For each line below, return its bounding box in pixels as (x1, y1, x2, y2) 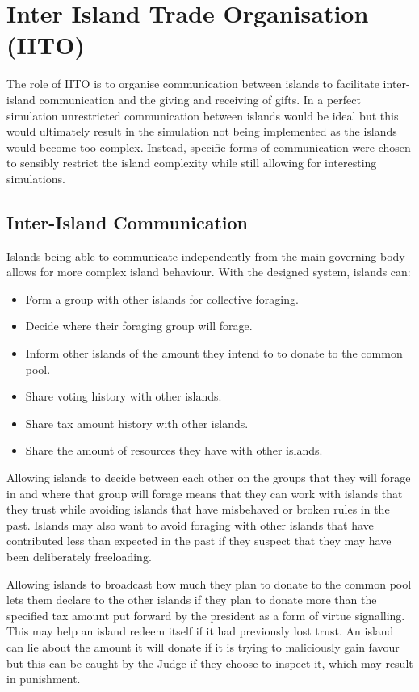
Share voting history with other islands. (25, 388, 222, 405)
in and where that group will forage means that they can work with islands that (6, 484, 403, 501)
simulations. (6, 170, 65, 187)
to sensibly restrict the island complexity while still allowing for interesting (6, 154, 377, 171)
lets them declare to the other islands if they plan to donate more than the (6, 591, 377, 608)
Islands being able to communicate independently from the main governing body (6, 247, 405, 264)
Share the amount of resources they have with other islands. (25, 442, 323, 459)
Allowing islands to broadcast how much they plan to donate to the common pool (6, 575, 412, 592)
